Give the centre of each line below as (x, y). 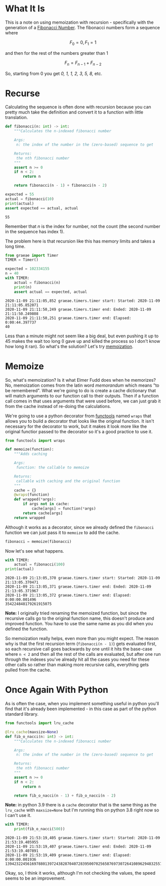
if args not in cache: (46, 504)
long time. (15, 246)
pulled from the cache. (28, 670)
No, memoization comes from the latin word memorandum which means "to (82, 385)
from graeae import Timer (32, 255)
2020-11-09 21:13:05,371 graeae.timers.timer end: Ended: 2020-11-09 (78, 587)
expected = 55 (20, 195)
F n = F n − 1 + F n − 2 (83, 63)
